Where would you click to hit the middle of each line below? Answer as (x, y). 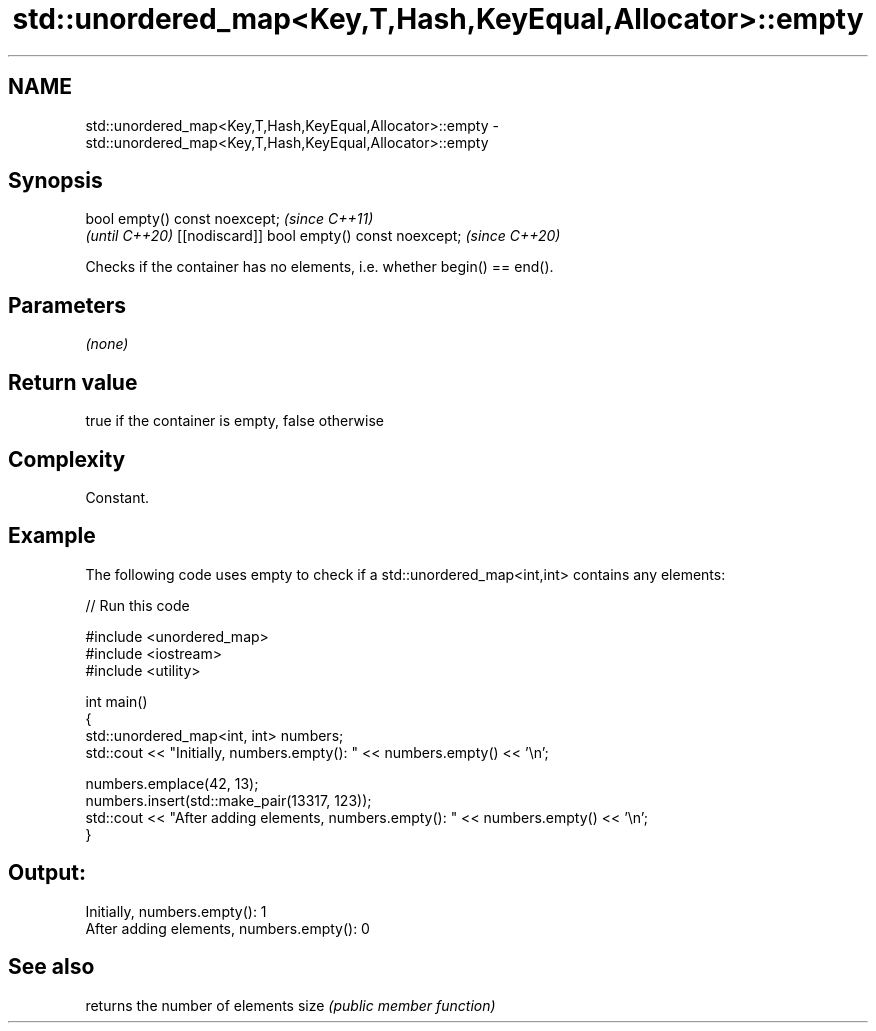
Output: (47, 873)
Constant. (117, 497)
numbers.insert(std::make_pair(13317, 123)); (228, 800)
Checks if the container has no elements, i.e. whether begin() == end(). (319, 267)
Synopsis (55, 181)
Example (52, 536)
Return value (73, 382)
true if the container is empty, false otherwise (234, 421)
